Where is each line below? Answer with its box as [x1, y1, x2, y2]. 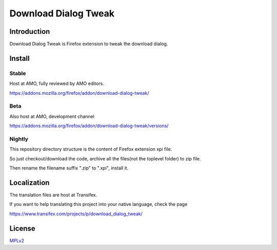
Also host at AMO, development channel [9, 113, 95, 119]
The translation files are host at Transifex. [9, 192, 97, 198]
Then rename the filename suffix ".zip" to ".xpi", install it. [9, 165, 129, 171]
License [9, 224, 35, 233]
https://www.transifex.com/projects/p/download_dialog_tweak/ [9, 211, 143, 217]
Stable [9, 70, 26, 77]
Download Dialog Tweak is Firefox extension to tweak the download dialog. [9, 41, 168, 47]
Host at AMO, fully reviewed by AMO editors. [9, 80, 105, 87]
